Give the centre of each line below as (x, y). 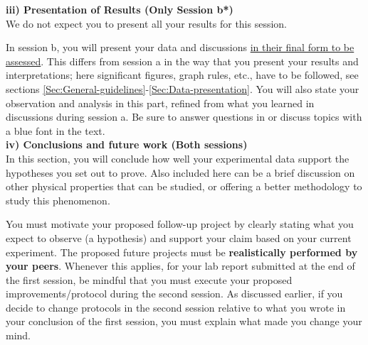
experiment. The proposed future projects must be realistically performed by (182, 252)
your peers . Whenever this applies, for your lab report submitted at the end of (180, 266)
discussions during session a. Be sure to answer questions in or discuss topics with (184, 117)
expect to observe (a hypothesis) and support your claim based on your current (179, 237)
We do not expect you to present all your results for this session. (147, 23)
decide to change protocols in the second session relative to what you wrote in (176, 307)
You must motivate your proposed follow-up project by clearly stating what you (180, 224)
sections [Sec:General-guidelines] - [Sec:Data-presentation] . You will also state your (183, 88)
